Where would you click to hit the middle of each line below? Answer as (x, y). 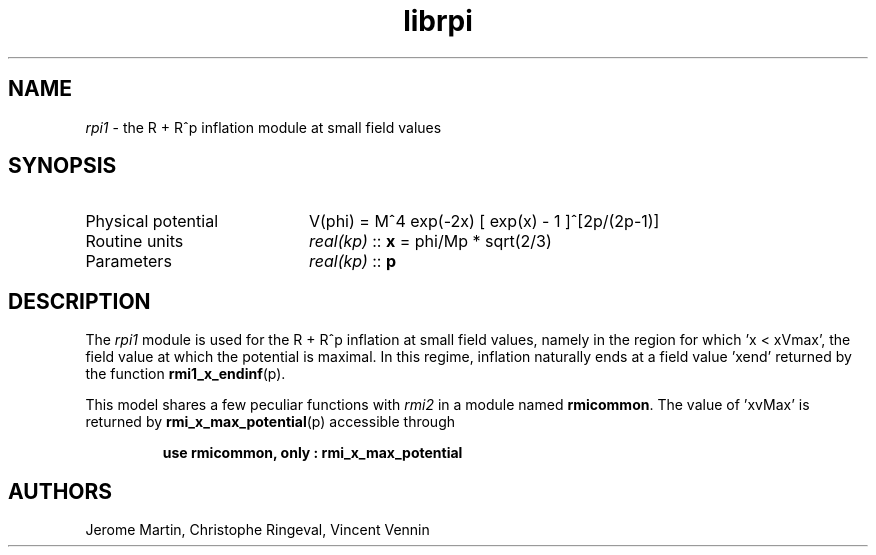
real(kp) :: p (352, 261)
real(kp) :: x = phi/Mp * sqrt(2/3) (430, 241)
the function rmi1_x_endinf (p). (185, 374)
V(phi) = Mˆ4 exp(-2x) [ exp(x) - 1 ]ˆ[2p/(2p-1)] (484, 221)
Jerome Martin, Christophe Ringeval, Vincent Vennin (257, 530)
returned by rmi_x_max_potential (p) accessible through (270, 422)
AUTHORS (60, 491)
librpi (438, 21)
